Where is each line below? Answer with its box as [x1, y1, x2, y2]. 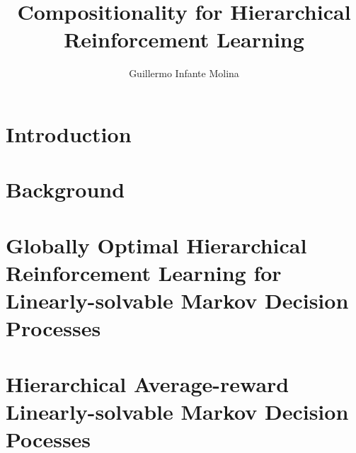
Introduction [6, 119, 132, 148]
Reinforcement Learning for [6, 258, 282, 287]
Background [6, 175, 125, 204]
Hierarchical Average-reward [6, 369, 289, 398]
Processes [6, 314, 101, 343]
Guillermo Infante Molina [129, 66, 239, 81]
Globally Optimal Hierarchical [6, 230, 307, 259]
